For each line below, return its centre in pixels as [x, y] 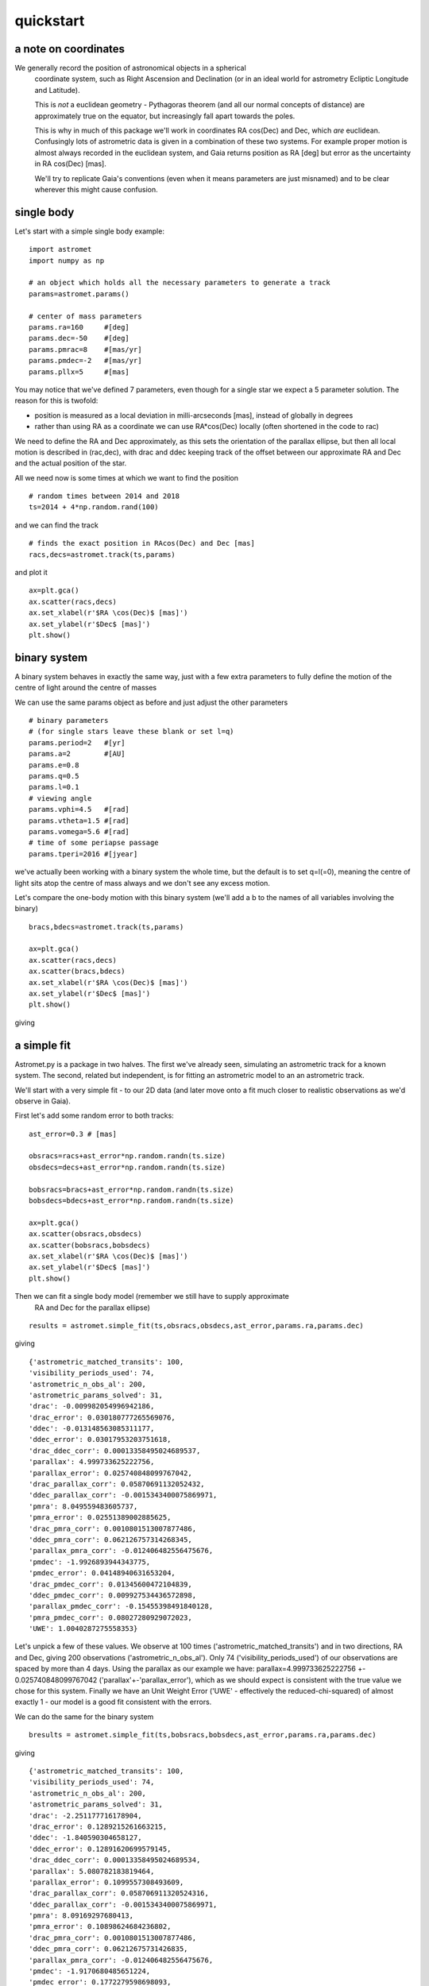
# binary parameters [69, 721]
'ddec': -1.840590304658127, [85, 1838]
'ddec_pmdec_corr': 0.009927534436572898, [113, 1595]
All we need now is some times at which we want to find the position [126, 477]
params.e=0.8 [54, 765]
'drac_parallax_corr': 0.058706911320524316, [119, 1893]
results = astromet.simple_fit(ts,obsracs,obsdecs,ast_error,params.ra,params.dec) [197, 1325]
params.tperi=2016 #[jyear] [83, 854]
